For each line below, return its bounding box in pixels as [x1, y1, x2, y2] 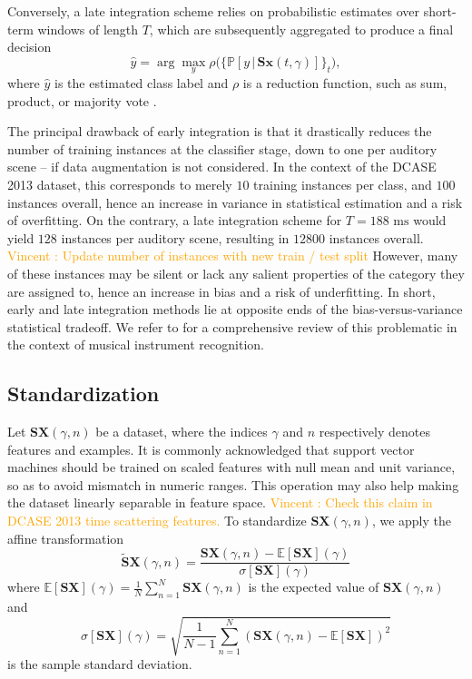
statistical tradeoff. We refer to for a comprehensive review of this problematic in [7, 317, 457, 336]
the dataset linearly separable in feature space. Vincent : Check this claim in [7, 493, 433, 512]
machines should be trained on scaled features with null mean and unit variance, [7, 458, 456, 477]
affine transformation [7, 528, 124, 547]
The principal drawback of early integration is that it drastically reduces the [7, 122, 432, 141]
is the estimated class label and [54, 74, 229, 92]
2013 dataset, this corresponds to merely [7, 174, 232, 193]
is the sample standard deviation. [7, 654, 192, 674]
